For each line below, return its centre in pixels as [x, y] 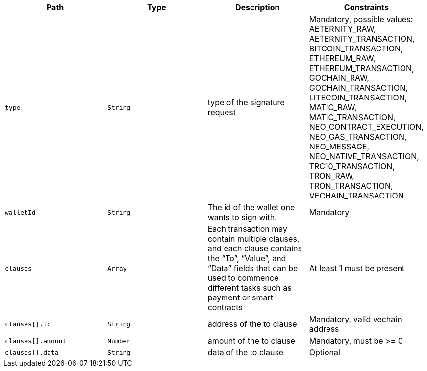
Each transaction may [248, 229]
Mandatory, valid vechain [355, 319]
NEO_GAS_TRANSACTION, [358, 137]
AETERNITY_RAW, [342, 29]
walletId [20, 212]
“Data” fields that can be [253, 268]
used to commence [243, 278]
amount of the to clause [251, 341]
